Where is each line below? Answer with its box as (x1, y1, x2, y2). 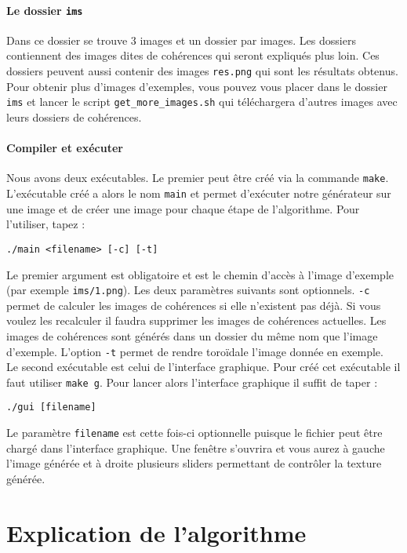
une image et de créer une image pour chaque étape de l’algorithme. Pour (6, 200, 360, 216)
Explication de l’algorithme (6, 516, 307, 548)
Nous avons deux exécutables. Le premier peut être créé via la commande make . (6, 169, 389, 186)
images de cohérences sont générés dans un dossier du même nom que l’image (6, 327, 378, 344)
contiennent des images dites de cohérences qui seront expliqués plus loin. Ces (6, 47, 380, 64)
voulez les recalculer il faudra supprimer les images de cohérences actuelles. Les (6, 312, 387, 329)
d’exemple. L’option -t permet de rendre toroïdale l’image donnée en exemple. (6, 343, 383, 359)
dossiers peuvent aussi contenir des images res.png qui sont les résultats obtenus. (6, 63, 398, 79)
